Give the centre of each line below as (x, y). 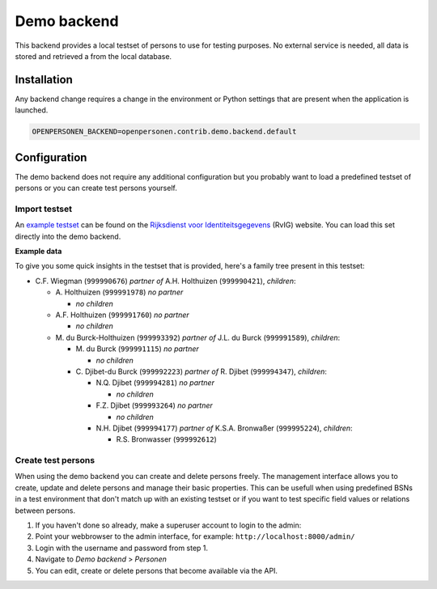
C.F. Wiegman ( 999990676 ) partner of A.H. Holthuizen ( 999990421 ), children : (165, 281)
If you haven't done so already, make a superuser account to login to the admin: (168, 525)
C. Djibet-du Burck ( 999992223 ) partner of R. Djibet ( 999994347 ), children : (202, 371)
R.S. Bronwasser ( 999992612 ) (167, 439)
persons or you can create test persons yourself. (96, 188)
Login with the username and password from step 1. (122, 548)
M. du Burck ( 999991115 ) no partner (138, 349)
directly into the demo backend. (68, 236)
